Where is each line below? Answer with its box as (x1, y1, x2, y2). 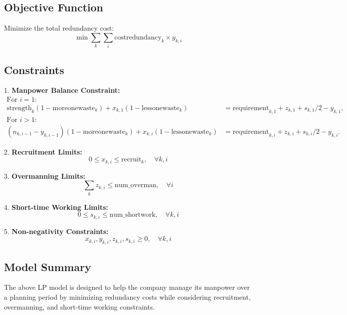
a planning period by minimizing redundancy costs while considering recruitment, (4, 292, 251, 302)
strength (6, 104, 32, 112)
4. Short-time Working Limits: (4, 201, 109, 212)
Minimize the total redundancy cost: (4, 23, 114, 33)
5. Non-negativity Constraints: (4, 226, 109, 236)
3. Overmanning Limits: (4, 170, 85, 181)
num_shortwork (109, 211, 155, 219)
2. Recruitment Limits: (4, 146, 82, 157)
